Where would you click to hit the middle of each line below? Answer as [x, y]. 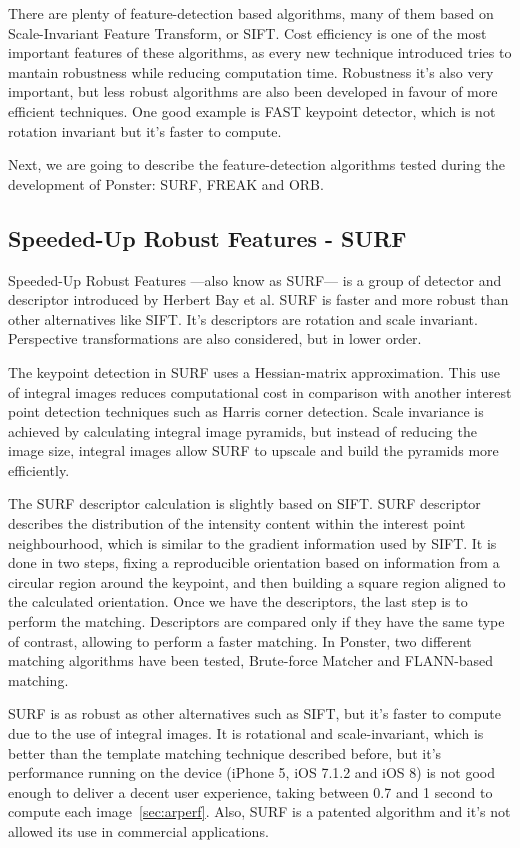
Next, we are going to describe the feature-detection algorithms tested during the [257, 164]
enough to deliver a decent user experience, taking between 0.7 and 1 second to [250, 791]
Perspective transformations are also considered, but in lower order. [215, 338]
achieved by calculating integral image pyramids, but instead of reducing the [242, 430]
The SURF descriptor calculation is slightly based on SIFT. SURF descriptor [244, 503]
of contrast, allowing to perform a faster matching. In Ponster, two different [240, 640]
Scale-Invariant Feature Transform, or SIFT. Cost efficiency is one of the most [247, 32]
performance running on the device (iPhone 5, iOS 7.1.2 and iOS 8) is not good [251, 772]
